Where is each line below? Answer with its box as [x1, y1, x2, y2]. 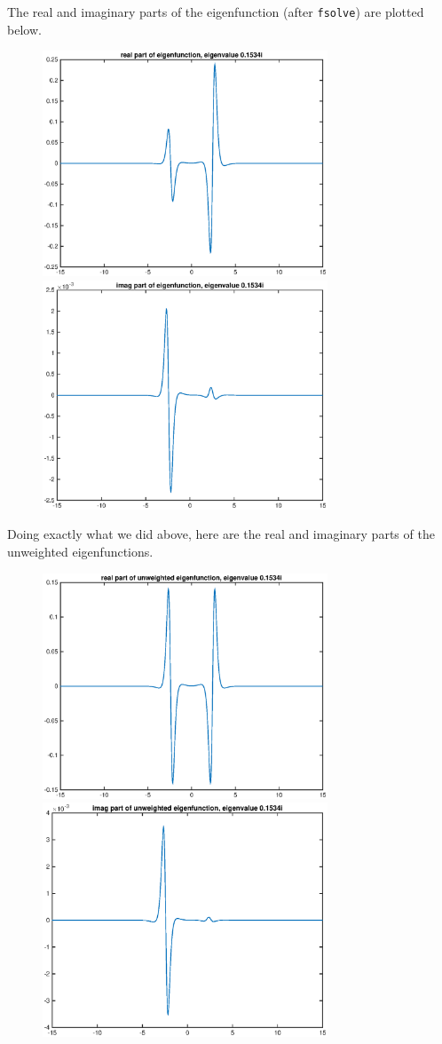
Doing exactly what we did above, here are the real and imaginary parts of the [7, 525, 435, 543]
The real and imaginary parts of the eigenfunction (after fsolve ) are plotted [7, 3, 424, 20]
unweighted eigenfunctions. [7, 542, 154, 561]
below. [7, 20, 42, 38]
